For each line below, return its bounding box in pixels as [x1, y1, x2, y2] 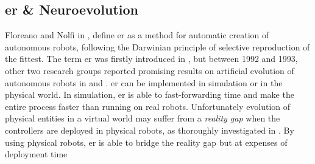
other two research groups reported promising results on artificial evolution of [5, 64, 294, 77]
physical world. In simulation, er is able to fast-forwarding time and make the [5, 88, 294, 101]
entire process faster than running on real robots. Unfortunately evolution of [5, 100, 291, 112]
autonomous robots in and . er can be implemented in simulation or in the [5, 76, 283, 89]
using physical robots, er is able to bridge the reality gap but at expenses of [5, 135, 288, 148]
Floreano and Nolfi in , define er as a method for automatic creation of [5, 29, 269, 41]
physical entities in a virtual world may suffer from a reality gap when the [5, 112, 280, 125]
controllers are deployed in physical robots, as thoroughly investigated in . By [5, 123, 294, 136]
